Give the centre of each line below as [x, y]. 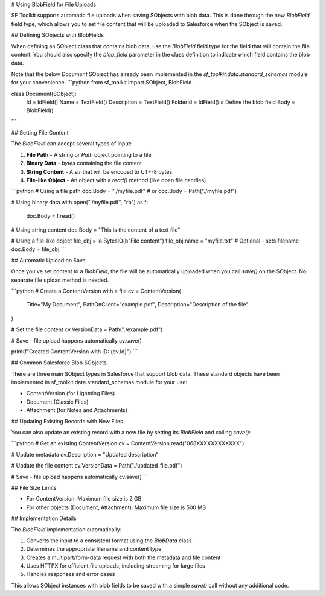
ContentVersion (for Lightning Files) [71, 393]
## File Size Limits [34, 487]
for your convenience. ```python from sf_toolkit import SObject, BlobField [101, 83]
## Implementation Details [44, 518]
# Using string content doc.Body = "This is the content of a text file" [96, 230]
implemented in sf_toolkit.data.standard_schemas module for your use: [99, 382]
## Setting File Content [40, 133]
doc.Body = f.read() [51, 216]
